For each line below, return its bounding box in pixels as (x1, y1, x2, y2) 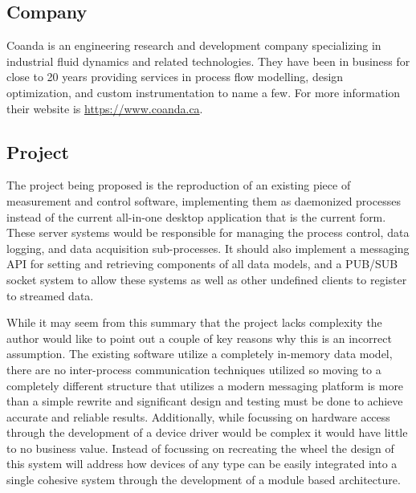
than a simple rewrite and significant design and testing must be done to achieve (6, 393, 403, 409)
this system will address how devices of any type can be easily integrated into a (6, 455, 398, 472)
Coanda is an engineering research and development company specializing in (6, 37, 381, 54)
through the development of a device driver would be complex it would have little (6, 424, 408, 441)
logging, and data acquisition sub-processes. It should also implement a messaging (6, 239, 410, 256)
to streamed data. (6, 287, 94, 304)
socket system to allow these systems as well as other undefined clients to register (6, 271, 407, 287)
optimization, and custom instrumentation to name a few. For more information (6, 84, 401, 100)
